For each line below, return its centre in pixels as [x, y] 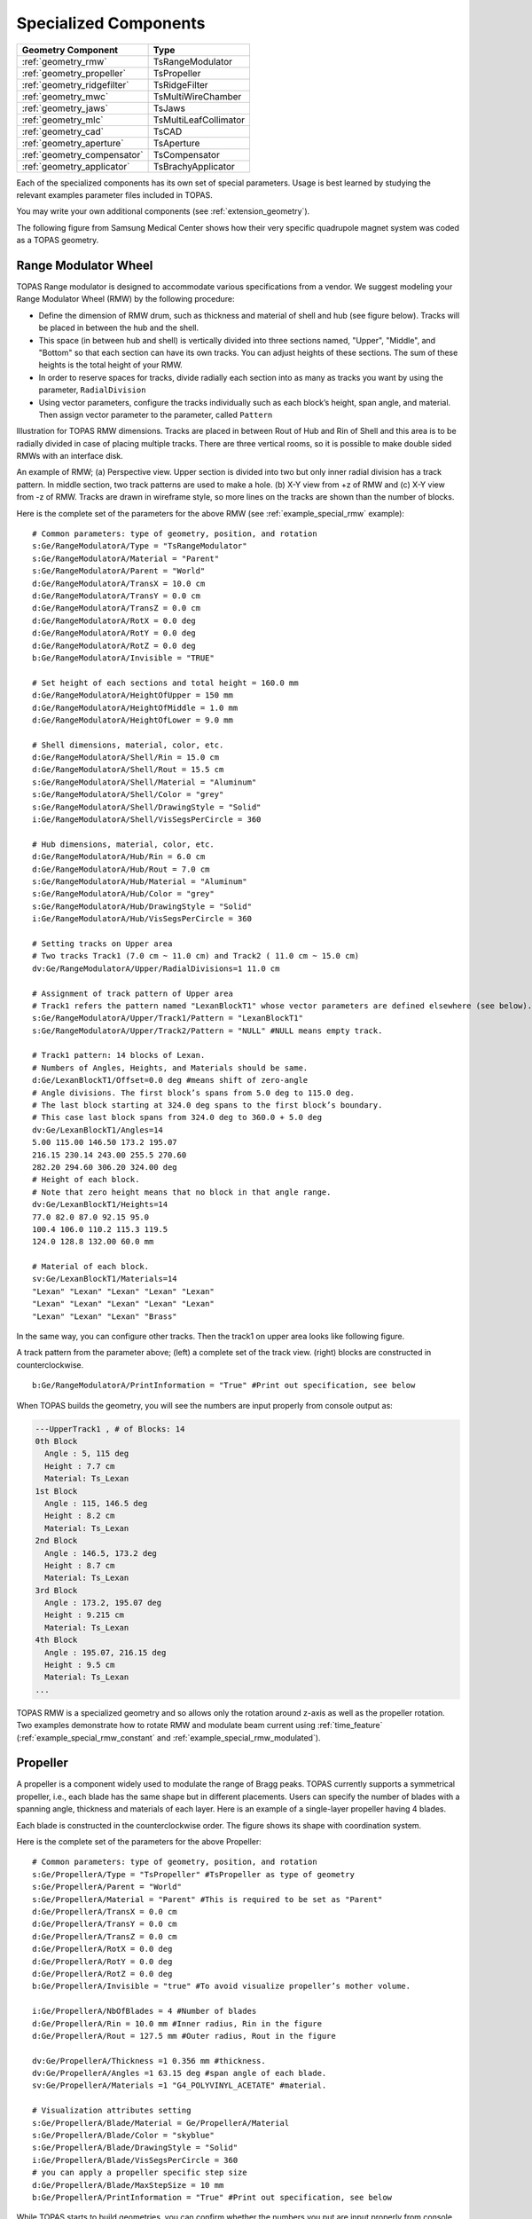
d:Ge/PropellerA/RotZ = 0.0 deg [102, 1974]
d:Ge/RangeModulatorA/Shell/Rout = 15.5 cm [128, 770]
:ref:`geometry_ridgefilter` [75, 84]
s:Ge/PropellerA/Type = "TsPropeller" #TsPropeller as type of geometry [193, 1874]
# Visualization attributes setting [112, 2111]
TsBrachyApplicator [194, 166]
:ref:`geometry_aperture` [73, 143]
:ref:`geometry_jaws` [65, 108]
